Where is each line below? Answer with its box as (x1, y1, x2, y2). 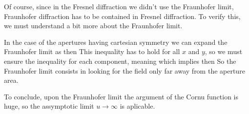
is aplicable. (120, 101, 155, 111)
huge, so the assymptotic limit (4, 101, 94, 111)
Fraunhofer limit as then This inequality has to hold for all (4, 46, 180, 57)
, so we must (205, 46, 243, 57)
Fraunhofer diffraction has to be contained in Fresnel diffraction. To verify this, (4, 11, 241, 21)
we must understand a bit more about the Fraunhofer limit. (4, 20, 183, 31)
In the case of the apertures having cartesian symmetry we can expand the (4, 37, 228, 47)
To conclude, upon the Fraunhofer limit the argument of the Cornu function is (4, 91, 238, 101)
